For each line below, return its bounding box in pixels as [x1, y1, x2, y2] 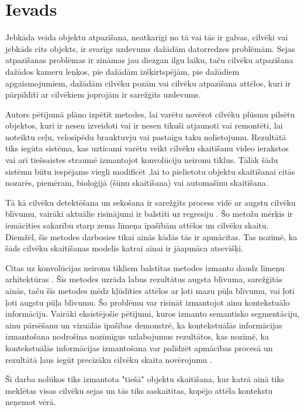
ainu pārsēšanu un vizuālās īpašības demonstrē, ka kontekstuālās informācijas [5, 318, 282, 331]
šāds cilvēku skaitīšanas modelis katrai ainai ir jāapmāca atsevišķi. [5, 242, 244, 254]
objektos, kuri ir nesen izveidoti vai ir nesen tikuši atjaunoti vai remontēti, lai [5, 119, 283, 131]
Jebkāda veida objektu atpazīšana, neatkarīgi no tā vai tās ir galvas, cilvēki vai [5, 31, 288, 43]
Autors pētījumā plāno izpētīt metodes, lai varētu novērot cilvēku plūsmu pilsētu [5, 108, 295, 120]
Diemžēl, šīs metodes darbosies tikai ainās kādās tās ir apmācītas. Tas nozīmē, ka [5, 230, 298, 243]
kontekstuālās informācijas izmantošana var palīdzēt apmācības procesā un [5, 341, 273, 354]
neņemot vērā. [5, 396, 56, 408]
